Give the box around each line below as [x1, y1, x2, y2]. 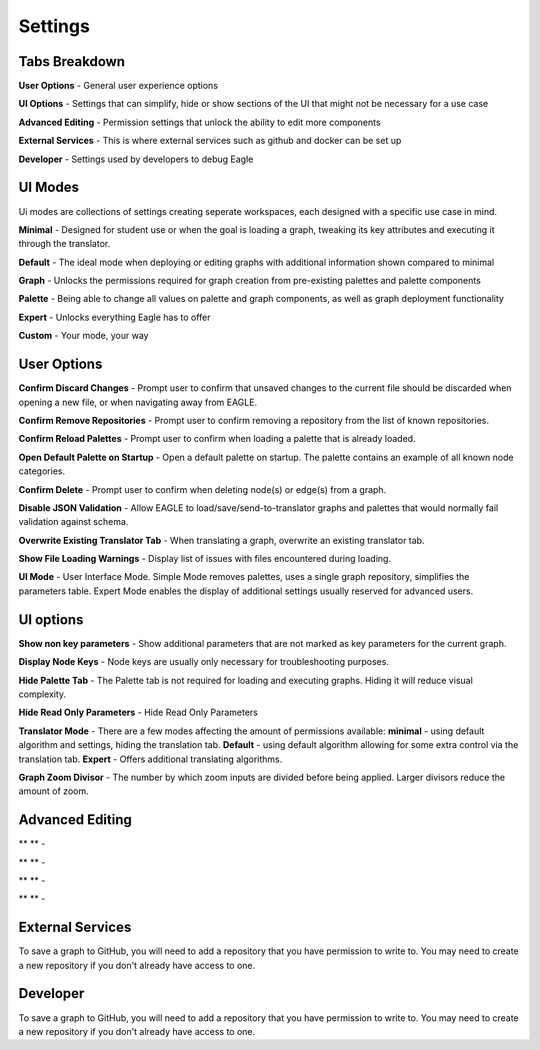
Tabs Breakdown [18, 53, 125, 70]
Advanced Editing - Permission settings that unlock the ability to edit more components [18, 116, 381, 128]
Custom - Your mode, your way [18, 330, 149, 342]
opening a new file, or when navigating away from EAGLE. [18, 396, 258, 408]
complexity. [18, 688, 67, 700]
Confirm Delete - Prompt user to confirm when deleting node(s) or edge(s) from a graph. [18, 483, 387, 495]
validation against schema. [18, 516, 129, 528]
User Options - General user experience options [18, 80, 219, 92]
